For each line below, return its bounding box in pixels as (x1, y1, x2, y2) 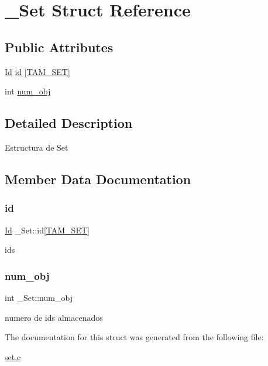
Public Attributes (5, 38, 114, 56)
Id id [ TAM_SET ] (5, 65, 70, 77)
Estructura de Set (5, 141, 68, 153)
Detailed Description (5, 114, 133, 132)
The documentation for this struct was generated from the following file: (5, 331, 264, 343)
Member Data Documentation (5, 170, 191, 188)
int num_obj (5, 85, 51, 97)
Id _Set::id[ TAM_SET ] (5, 223, 90, 236)
